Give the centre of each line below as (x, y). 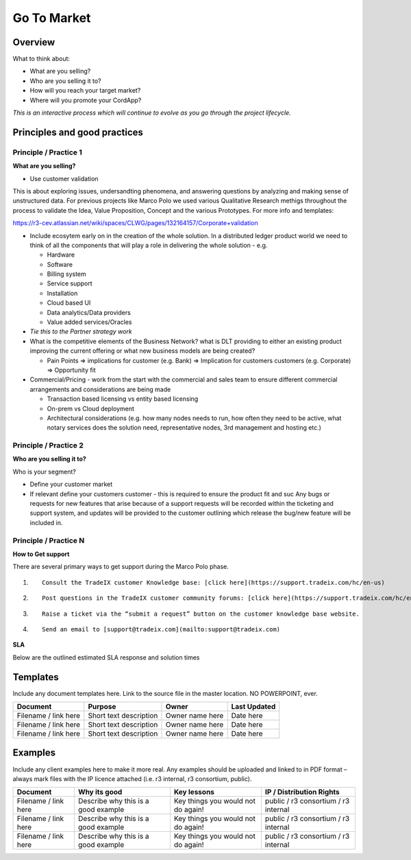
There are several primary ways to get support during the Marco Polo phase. (121, 567)
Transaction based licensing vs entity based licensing (123, 399)
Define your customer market (71, 485)
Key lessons (194, 792)
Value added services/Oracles (89, 322)
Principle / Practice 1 (47, 152)
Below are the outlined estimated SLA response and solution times (106, 657)
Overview (34, 42)
